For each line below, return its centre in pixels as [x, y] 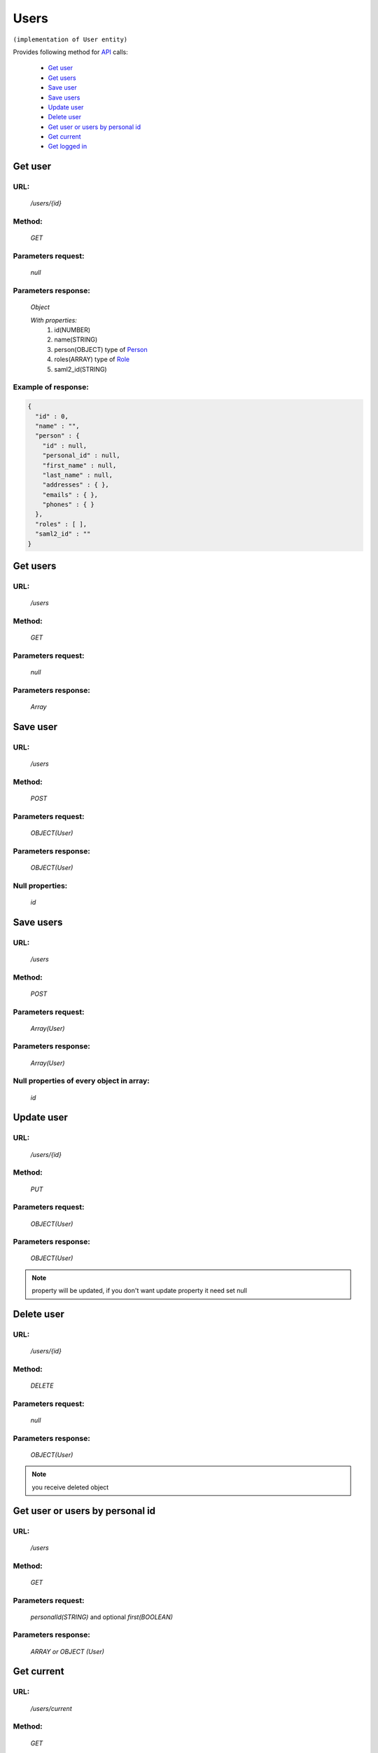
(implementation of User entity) [70, 39]
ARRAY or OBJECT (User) [68, 1651]
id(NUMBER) [72, 330]
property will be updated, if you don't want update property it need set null [140, 1291]
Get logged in [68, 147]
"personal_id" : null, [81, 455]
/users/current [51, 1708]
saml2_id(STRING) [81, 369]
